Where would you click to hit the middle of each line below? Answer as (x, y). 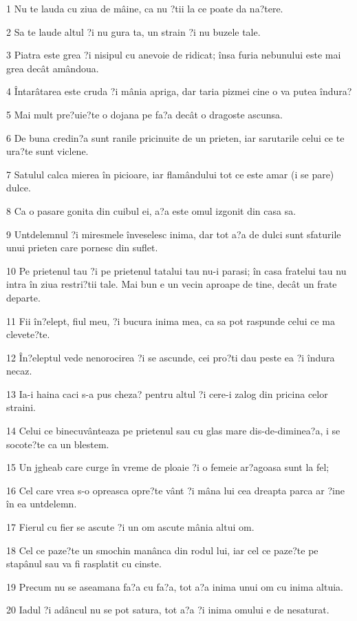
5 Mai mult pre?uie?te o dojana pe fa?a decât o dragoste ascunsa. (145, 114)
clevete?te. (28, 334)
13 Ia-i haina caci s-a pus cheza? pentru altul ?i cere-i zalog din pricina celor (167, 393)
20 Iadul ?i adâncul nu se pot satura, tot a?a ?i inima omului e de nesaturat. (168, 610)
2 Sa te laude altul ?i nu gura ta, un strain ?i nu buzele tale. (133, 31)
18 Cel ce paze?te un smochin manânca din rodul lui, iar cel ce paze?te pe (162, 550)
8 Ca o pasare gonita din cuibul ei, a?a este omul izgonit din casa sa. (151, 210)
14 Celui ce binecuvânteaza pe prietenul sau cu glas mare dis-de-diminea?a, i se (173, 431)
